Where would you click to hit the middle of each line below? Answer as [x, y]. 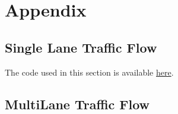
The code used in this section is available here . [89, 72]
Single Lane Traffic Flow [81, 47]
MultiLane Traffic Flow [77, 104]
